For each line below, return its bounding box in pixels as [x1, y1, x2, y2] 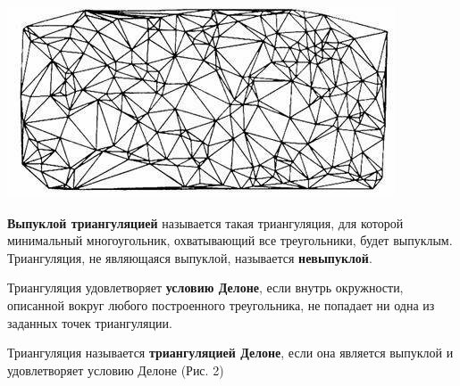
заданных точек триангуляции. [7, 313, 172, 332]
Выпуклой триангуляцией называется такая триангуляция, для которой [7, 213, 404, 232]
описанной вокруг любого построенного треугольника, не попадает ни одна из [7, 295, 435, 314]
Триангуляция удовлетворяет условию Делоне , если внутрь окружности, [7, 278, 404, 297]
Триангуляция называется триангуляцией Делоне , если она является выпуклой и [7, 343, 454, 362]
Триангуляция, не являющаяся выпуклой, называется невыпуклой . [7, 248, 372, 267]
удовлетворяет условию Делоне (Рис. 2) [7, 360, 224, 379]
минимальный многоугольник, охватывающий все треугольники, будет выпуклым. [7, 231, 453, 250]
